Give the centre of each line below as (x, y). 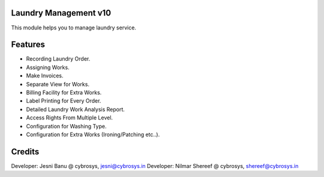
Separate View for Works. (58, 84)
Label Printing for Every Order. (64, 101)
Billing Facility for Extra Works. (64, 92)
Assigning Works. (48, 67)
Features (28, 45)
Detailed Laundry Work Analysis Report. (76, 109)
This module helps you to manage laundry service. (73, 28)
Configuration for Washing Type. (67, 126)
